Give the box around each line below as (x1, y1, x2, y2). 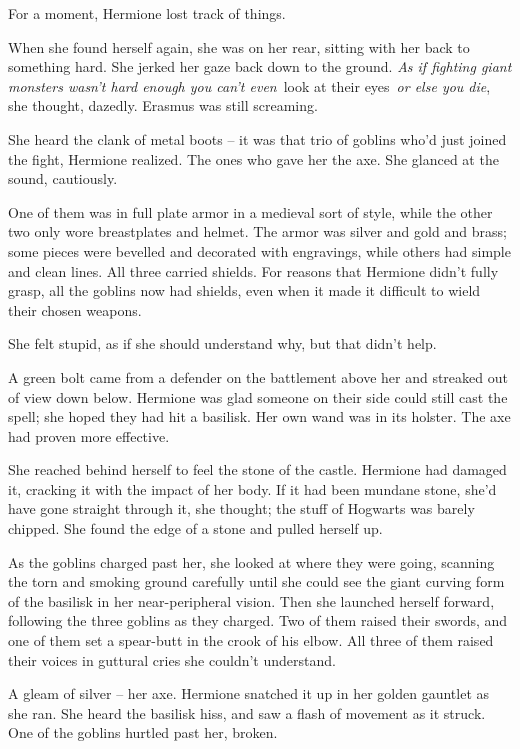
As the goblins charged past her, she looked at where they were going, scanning (8, 551, 495, 572)
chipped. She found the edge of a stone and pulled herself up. (8, 518, 383, 539)
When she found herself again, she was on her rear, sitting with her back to (8, 36, 470, 57)
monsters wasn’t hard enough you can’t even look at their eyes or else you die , (8, 75, 491, 96)
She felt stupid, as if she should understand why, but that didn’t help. (8, 333, 437, 354)
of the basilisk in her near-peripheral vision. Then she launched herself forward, (8, 590, 495, 611)
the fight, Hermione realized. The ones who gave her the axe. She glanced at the (8, 148, 499, 169)
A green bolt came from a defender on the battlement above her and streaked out (8, 366, 508, 387)
